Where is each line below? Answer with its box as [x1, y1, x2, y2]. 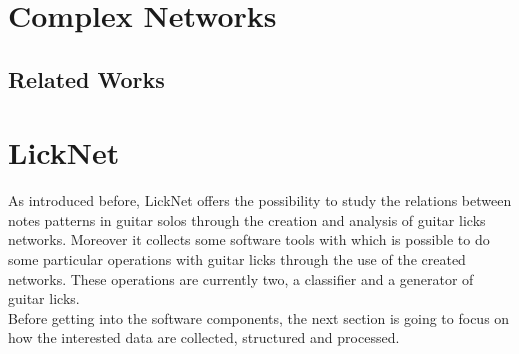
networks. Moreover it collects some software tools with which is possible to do [8, 229, 490, 250]
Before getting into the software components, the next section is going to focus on [8, 307, 510, 328]
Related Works [8, 63, 165, 94]
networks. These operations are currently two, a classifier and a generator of [8, 268, 474, 289]
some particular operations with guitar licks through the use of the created [8, 249, 466, 270]
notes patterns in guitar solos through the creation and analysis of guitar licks [8, 209, 486, 230]
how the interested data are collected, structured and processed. [8, 327, 400, 348]
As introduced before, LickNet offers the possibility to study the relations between [8, 190, 512, 211]
